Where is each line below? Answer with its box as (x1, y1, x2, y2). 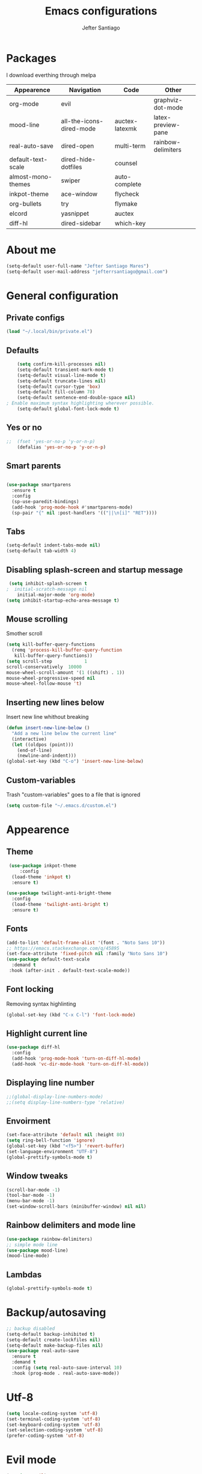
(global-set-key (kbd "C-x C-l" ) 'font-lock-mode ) (6, 1012, 136, 1018)
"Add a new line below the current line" (11, 730, 117, 736)
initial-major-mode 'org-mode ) (17, 592, 96, 598)
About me (6, 243, 57, 257)
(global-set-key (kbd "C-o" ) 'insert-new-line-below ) (6, 759, 144, 765)
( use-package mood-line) (6, 1247, 69, 1253)
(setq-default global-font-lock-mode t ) (17, 406, 120, 412)
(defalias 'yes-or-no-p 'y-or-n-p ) (17, 444, 106, 450)
